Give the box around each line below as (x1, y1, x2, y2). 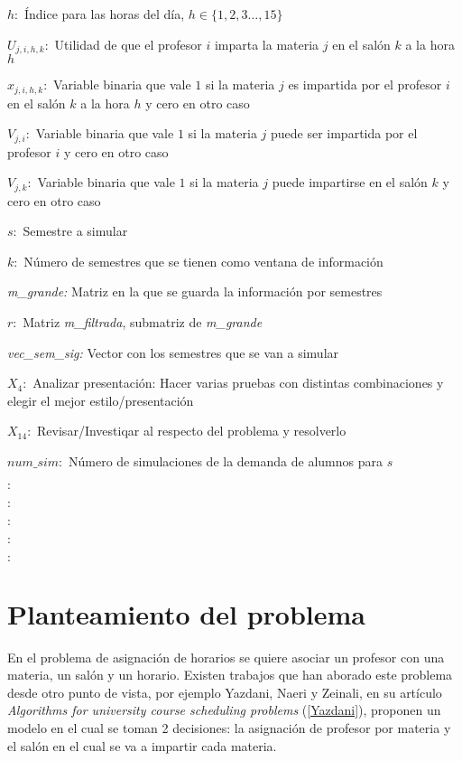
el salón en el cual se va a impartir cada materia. (7, 736, 277, 755)
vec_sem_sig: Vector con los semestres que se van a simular (7, 343, 339, 362)
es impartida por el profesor (288, 75, 442, 94)
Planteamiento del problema (7, 595, 365, 632)
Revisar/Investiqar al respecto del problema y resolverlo (37, 421, 346, 440)
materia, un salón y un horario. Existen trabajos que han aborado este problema (7, 665, 453, 684)
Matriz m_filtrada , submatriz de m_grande (23, 312, 263, 331)
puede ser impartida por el (270, 124, 418, 143)
